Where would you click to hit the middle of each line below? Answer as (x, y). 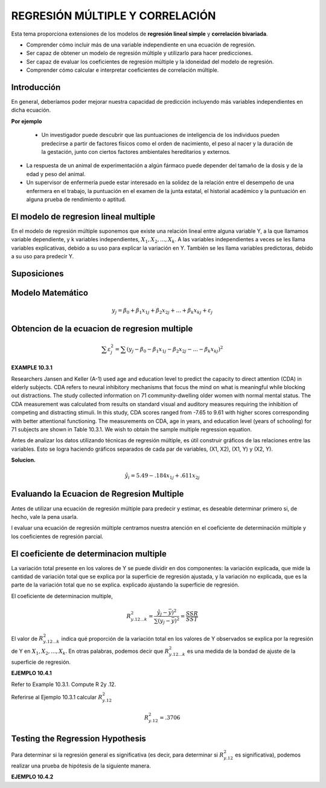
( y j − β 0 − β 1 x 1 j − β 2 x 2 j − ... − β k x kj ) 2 (175, 349)
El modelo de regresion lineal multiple (83, 216)
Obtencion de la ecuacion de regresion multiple (102, 329)
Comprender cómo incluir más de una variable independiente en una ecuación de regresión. (141, 45)
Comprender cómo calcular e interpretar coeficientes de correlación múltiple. (123, 70)
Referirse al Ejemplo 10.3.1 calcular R (57, 697)
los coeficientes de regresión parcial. (57, 536)
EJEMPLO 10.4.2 (32, 777)
